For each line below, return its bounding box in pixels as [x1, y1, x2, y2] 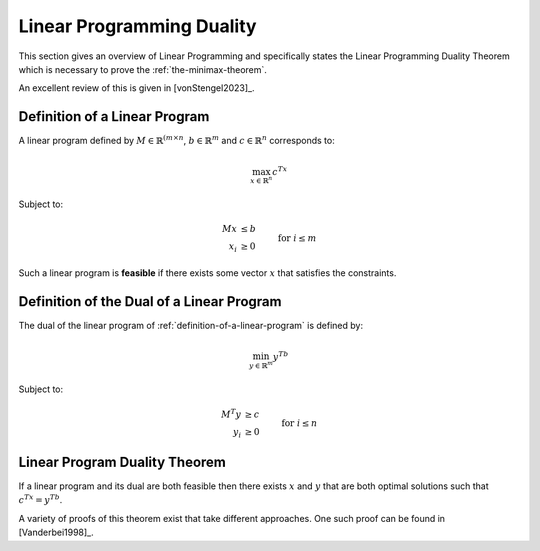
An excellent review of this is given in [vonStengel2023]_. [18, 82, 255, 94]
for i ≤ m [277, 233, 317, 244]
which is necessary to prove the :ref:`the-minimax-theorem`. [18, 63, 267, 75]
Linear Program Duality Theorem [18, 453, 227, 470]
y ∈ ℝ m [248, 360, 274, 370]
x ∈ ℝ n [250, 175, 273, 186]
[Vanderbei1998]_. [18, 526, 94, 539]
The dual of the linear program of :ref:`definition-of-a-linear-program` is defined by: [18, 319, 364, 331]
